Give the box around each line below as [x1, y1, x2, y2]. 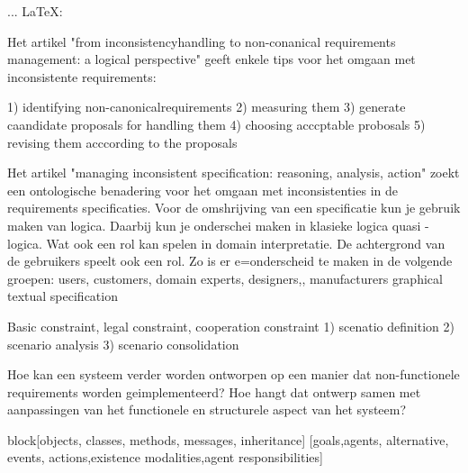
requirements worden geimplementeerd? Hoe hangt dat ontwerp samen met [7, 382, 421, 401]
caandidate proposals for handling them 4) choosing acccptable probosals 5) [7, 114, 426, 133]
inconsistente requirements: [7, 67, 157, 86]
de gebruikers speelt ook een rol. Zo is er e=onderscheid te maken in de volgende [7, 251, 453, 270]
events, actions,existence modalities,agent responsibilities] [7, 448, 323, 467]
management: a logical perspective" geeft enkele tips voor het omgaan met [7, 50, 416, 68]
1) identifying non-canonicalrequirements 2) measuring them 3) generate [7, 97, 406, 116]
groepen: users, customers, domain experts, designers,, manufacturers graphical [7, 268, 443, 287]
